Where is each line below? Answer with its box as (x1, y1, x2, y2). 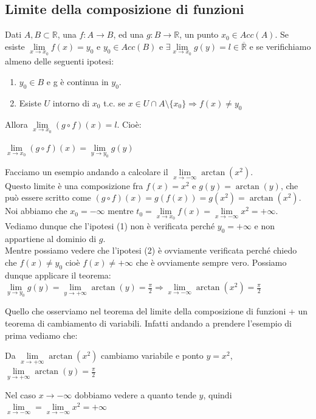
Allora (5, 117, 28, 130)
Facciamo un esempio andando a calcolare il (5, 165, 168, 178)
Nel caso (5, 388, 36, 401)
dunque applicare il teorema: (5, 268, 111, 281)
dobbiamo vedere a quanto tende (74, 388, 196, 401)
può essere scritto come (5, 191, 91, 204)
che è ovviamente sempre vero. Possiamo (136, 255, 287, 268)
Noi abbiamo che (5, 204, 67, 217)
